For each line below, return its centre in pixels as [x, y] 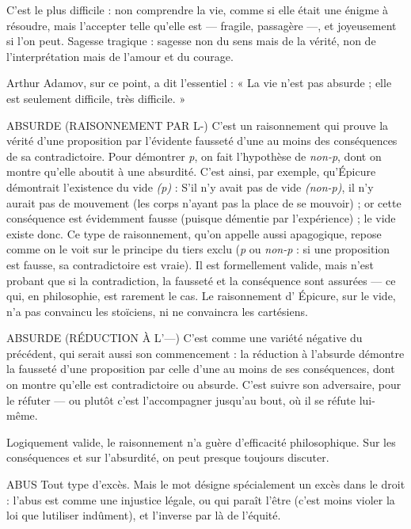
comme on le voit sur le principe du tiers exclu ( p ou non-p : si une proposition [198, 249]
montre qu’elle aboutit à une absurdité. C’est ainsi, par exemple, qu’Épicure [191, 171]
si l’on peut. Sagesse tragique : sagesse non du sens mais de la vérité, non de [191, 41]
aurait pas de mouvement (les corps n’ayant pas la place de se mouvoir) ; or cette [204, 202]
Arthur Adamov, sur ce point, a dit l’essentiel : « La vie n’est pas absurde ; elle [199, 83]
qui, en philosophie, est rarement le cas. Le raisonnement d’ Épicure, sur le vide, [201, 296]
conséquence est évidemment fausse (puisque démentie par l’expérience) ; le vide [201, 218]
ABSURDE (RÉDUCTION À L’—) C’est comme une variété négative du [185, 338]
